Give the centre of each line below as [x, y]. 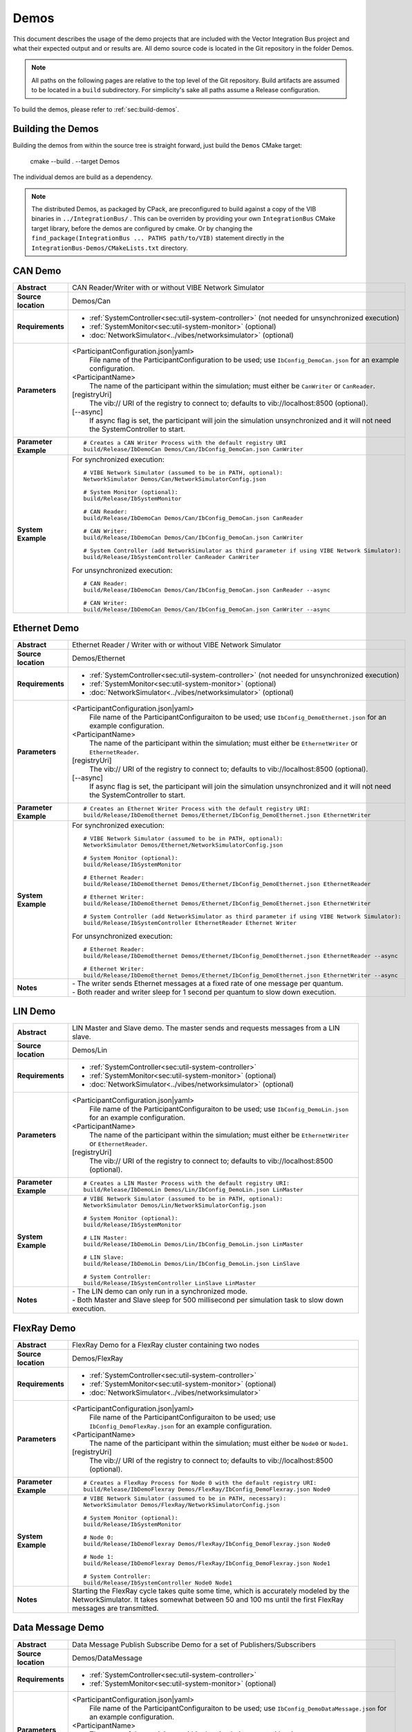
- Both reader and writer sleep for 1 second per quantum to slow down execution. [204, 992]
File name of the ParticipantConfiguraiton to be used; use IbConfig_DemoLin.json [219, 1109]
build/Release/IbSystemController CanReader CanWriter [171, 557]
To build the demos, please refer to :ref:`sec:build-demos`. [96, 109]
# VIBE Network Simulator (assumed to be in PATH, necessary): [185, 1498]
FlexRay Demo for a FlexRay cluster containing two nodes [166, 1345]
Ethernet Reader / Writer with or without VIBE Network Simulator [176, 644]
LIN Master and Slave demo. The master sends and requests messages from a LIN [206, 1028]
